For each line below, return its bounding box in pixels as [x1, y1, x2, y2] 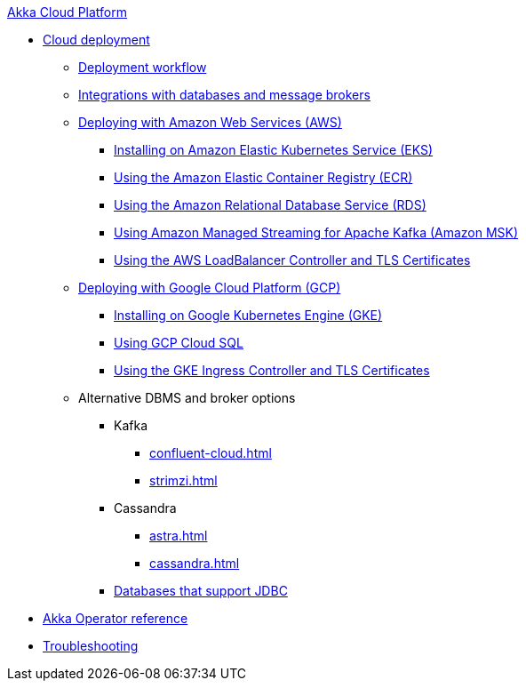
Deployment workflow [78, 60, 207, 75]
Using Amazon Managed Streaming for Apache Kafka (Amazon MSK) [114, 225, 519, 240]
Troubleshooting [43, 638, 139, 653]
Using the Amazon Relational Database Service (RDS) [114, 197, 426, 212]
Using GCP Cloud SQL [114, 335, 243, 350]
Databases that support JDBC [114, 583, 288, 598]
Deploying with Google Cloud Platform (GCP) [78, 280, 341, 295]
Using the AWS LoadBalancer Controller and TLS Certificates [114, 252, 471, 268]
